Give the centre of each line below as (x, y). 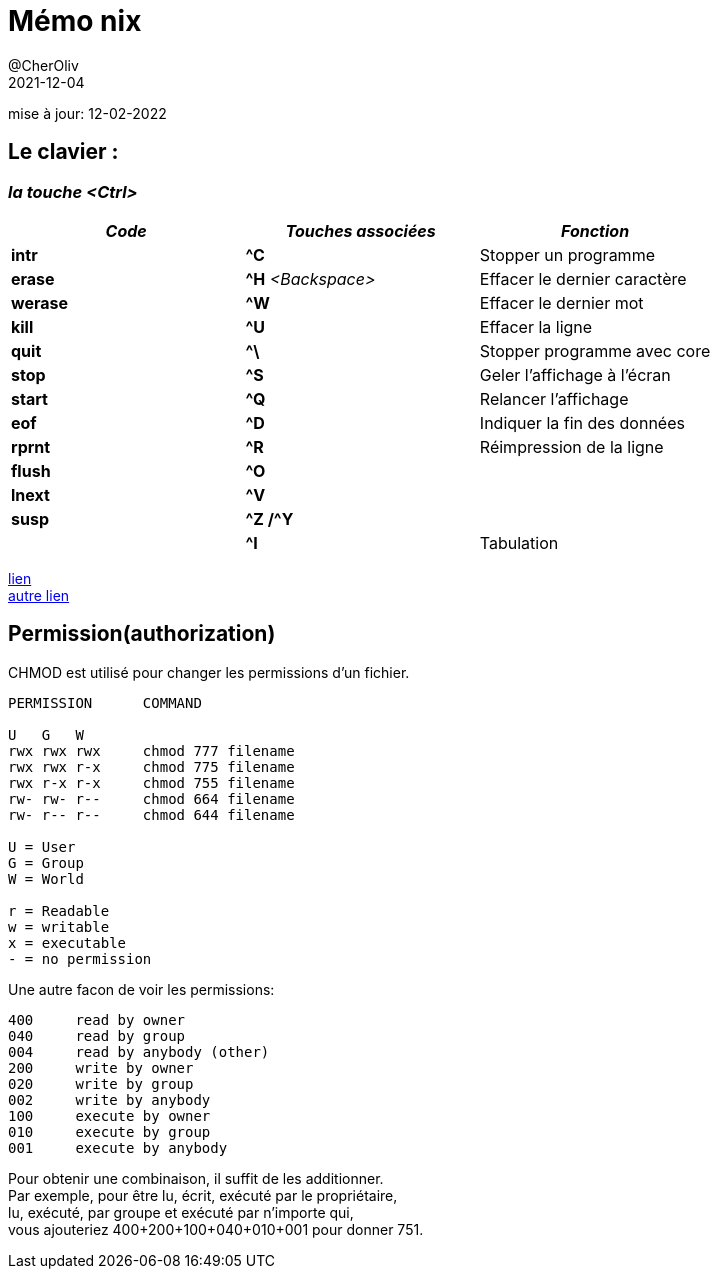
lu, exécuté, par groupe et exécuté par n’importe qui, (181, 1212)
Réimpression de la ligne (571, 446)
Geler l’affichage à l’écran (575, 374)
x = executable (67, 942)
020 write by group (101, 1083)
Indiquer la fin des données (582, 422)
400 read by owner (97, 1019)
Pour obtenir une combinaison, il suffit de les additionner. (196, 1178)
